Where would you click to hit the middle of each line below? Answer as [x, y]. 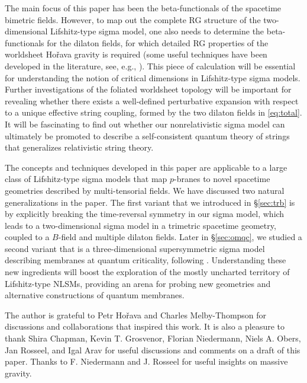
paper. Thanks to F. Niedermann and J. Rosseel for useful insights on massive [146, 361]
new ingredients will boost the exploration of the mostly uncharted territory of [147, 272]
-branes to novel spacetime [222, 179]
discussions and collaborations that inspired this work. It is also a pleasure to [145, 326]
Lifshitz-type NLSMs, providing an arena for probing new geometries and [138, 283]
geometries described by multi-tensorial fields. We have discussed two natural [145, 190]
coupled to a [27, 237]
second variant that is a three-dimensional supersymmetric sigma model [135, 248]
